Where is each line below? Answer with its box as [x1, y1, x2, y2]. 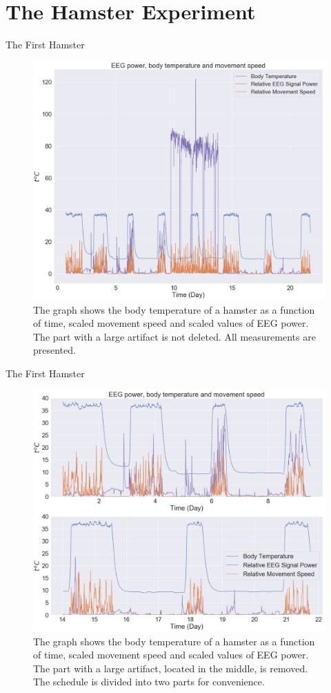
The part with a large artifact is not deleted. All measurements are [33, 329, 316, 343]
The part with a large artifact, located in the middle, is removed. [33, 661, 308, 675]
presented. [33, 343, 76, 357]
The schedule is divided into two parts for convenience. [33, 674, 265, 689]
